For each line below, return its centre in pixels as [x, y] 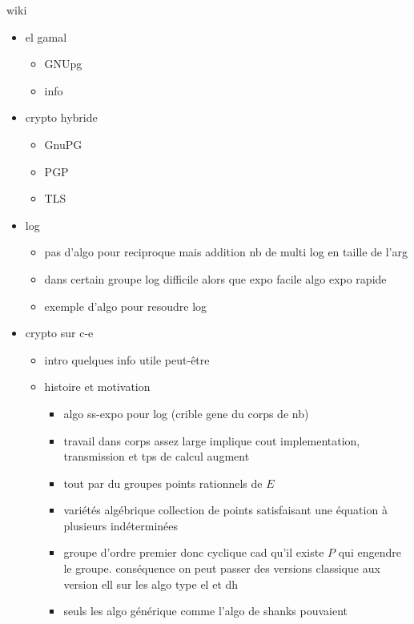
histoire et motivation [97, 386]
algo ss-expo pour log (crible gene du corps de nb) [186, 413]
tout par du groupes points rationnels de [163, 483]
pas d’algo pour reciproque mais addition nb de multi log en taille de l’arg [226, 252]
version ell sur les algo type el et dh [151, 584]
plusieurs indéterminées [121, 525]
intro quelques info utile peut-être [127, 359]
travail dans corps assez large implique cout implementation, [212, 440]
